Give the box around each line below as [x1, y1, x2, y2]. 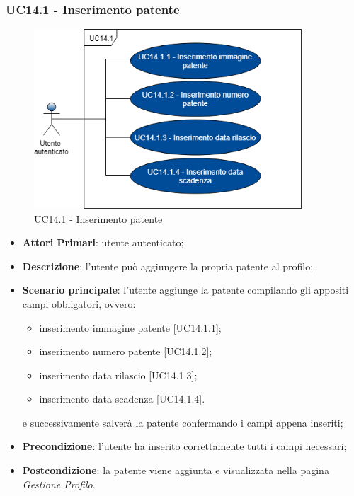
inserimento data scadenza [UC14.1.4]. [39, 391, 205, 406]
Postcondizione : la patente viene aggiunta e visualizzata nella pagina [22, 463, 329, 478]
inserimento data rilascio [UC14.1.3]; [39, 367, 198, 382]
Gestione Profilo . [22, 476, 96, 491]
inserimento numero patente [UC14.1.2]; [39, 344, 212, 359]
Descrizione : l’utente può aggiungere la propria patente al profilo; [22, 258, 314, 273]
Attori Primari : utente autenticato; [22, 235, 184, 250]
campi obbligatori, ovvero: [22, 296, 136, 311]
